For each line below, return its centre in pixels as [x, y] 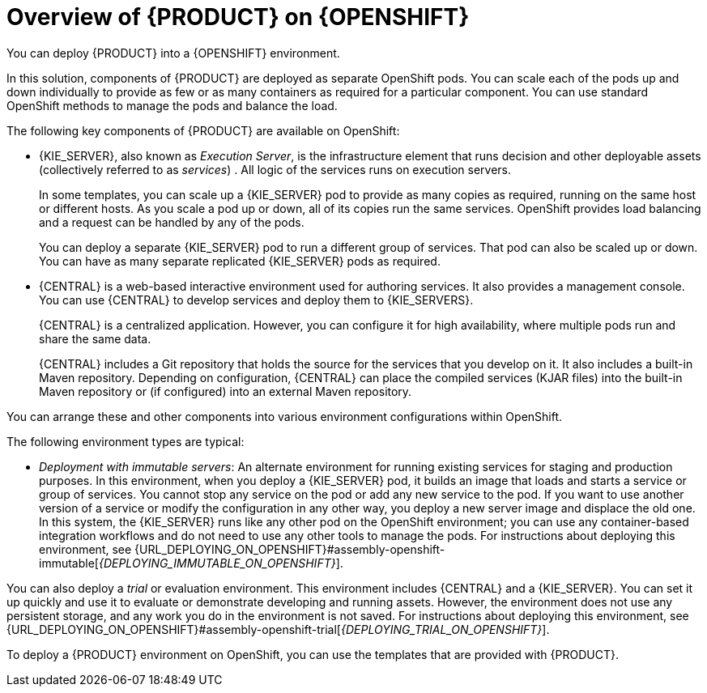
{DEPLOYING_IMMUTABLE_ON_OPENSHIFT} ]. [221, 563]
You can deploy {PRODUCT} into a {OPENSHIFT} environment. [173, 53]
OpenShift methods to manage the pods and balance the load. [172, 105]
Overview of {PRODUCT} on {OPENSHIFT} [238, 17]
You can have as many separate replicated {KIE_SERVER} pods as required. [240, 261]
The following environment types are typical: [126, 441]
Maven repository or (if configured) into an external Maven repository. [226, 391]
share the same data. [95, 338]
